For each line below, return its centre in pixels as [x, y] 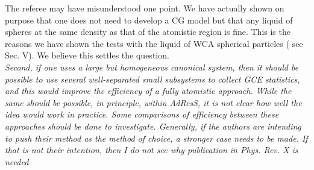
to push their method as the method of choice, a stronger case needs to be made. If [156, 138]
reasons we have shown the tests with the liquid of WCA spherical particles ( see [154, 43]
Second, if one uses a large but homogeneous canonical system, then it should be [152, 67]
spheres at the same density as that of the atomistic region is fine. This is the [148, 32]
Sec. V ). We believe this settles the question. [87, 55]
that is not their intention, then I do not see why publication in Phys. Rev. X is [152, 150]
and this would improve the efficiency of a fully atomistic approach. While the [148, 91]
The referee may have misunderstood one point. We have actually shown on [145, 8]
